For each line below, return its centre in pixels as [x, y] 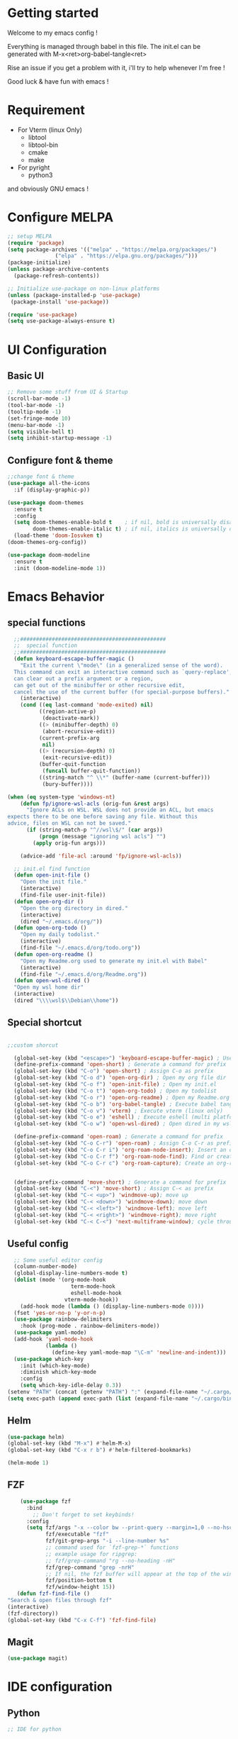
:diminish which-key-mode [58, 1372]
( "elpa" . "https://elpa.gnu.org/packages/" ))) [126, 256]
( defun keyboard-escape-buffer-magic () [74, 659]
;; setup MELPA [30, 236]
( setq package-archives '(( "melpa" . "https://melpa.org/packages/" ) [112, 250]
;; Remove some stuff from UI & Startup [68, 392]
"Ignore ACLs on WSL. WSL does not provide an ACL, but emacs [120, 810]
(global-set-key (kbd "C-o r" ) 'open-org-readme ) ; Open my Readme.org [122, 1097]
